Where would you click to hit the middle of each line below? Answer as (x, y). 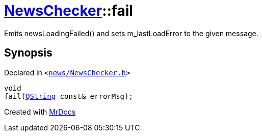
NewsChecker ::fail (69, 11)
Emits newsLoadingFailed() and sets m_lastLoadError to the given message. (131, 33)
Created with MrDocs (40, 112)
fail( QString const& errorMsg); (69, 96)
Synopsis (28, 53)
